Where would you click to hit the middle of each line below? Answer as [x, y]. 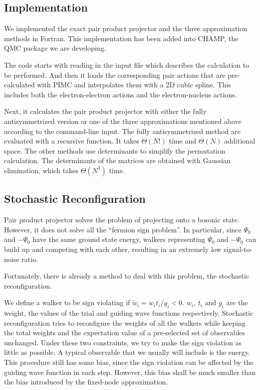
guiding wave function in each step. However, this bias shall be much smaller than [130, 372]
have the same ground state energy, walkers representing [119, 239]
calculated [20, 85]
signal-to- [238, 249]
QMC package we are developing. [55, 48]
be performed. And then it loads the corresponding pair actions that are [115, 75]
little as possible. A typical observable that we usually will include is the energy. [127, 352]
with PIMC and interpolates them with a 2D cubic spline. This [134, 85]
